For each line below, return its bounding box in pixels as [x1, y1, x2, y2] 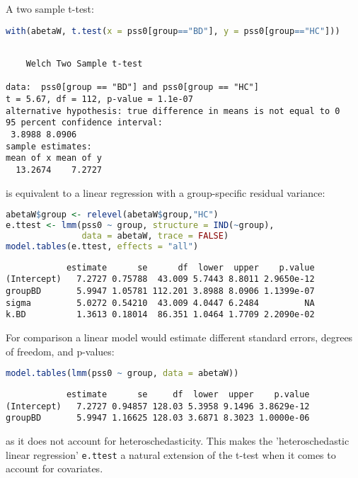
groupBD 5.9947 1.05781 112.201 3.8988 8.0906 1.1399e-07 [6, 286, 315, 297]
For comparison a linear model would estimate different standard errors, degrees [6, 330, 353, 345]
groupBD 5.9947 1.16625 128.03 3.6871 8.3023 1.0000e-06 [6, 413, 310, 423]
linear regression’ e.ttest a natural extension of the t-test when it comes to [6, 447, 336, 462]
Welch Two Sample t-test [25, 59, 143, 69]
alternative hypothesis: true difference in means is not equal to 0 [6, 106, 340, 116]
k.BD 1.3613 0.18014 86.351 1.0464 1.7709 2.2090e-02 [6, 309, 315, 320]
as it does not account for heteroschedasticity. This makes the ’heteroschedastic [6, 433, 350, 448]
